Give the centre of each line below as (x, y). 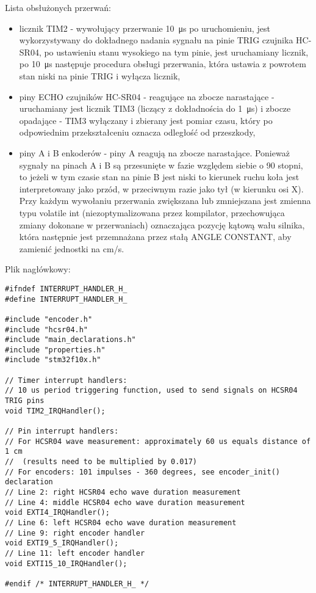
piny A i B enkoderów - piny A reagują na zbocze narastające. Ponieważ (154, 152)
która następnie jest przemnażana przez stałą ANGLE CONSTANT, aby (155, 237)
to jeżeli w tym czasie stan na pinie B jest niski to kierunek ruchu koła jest (159, 177)
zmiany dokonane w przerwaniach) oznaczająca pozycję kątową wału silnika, (162, 224)
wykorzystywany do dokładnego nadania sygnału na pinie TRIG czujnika (156, 40)
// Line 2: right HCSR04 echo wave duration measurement (123, 492)
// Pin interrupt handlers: (62, 431)
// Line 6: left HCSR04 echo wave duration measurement (121, 522)
